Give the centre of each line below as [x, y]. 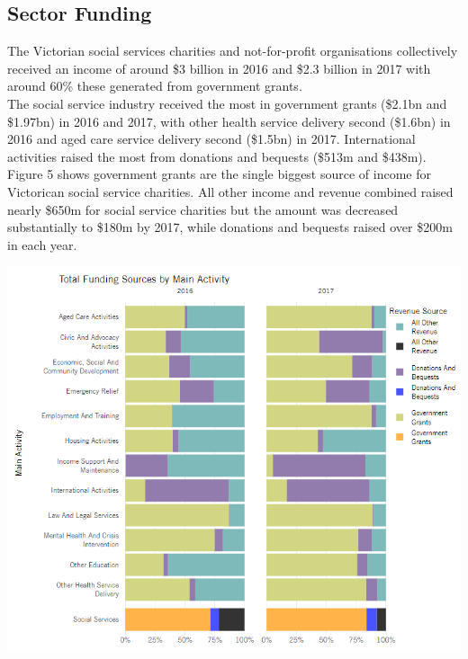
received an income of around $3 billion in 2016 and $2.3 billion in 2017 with [219, 68]
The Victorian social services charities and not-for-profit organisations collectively [233, 51]
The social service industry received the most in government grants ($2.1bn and [227, 103]
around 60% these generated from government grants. [155, 86]
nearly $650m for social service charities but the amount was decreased [203, 209]
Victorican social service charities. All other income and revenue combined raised [230, 191]
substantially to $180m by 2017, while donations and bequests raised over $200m [230, 227]
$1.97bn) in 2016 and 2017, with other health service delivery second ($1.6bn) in [229, 121]
